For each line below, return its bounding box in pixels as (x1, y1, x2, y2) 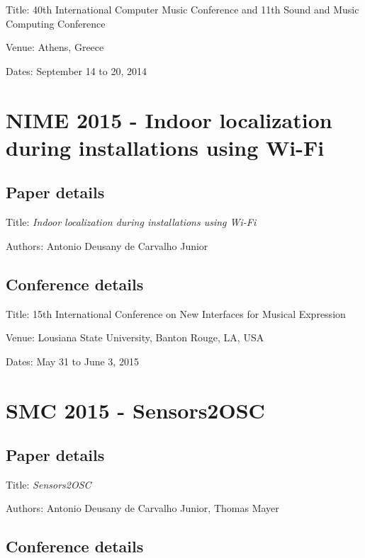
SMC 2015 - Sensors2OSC (6, 395, 265, 424)
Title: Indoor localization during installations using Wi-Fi (6, 215, 257, 229)
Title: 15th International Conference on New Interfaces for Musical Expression (6, 306, 346, 321)
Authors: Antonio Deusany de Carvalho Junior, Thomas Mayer (6, 501, 279, 516)
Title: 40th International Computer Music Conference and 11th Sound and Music (6, 2, 359, 16)
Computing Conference (6, 16, 106, 30)
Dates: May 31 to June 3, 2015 (6, 353, 139, 368)
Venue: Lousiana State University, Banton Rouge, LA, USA (6, 330, 264, 345)
